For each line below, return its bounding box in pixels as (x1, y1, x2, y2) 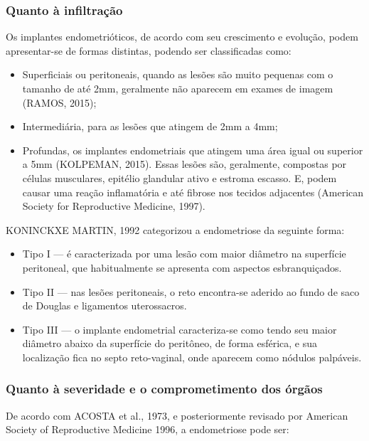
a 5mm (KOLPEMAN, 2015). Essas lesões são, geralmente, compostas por (22, 156, 347, 171)
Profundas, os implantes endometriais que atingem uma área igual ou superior (22, 142, 363, 157)
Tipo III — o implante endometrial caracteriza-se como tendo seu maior (22, 322, 337, 336)
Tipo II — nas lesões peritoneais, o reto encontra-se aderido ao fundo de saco (22, 284, 360, 299)
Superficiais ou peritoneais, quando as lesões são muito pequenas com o (22, 67, 333, 82)
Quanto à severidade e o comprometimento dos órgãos (6, 380, 323, 398)
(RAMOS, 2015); (22, 95, 97, 110)
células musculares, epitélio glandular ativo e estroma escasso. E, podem (22, 170, 337, 185)
